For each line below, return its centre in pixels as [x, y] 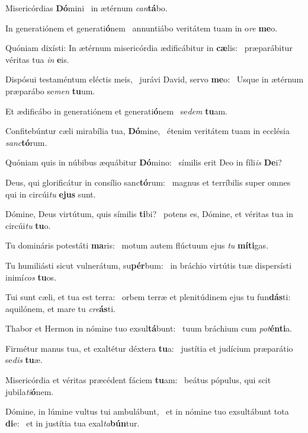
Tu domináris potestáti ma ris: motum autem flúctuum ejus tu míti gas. [137, 245]
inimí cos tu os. [31, 277]
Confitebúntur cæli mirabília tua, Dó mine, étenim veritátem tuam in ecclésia [147, 131]
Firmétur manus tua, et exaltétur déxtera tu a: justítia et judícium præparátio [149, 348]
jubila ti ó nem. [30, 391]
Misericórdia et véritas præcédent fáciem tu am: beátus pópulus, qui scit [138, 380]
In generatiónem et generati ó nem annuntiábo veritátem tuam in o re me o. [142, 28]
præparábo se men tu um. [50, 90]
